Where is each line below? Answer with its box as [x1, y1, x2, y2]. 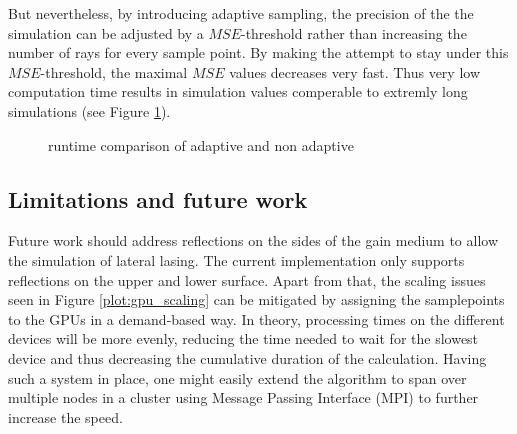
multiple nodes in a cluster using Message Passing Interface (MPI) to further [8, 387, 479, 408]
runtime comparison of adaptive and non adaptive [48, 134, 354, 155]
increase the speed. [8, 406, 123, 427]
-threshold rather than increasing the [240, 22, 467, 43]
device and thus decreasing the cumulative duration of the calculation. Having [8, 347, 487, 368]
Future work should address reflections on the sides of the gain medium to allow [8, 230, 499, 251]
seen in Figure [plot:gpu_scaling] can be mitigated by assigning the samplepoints [8, 289, 505, 310]
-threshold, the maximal [40, 61, 188, 82]
